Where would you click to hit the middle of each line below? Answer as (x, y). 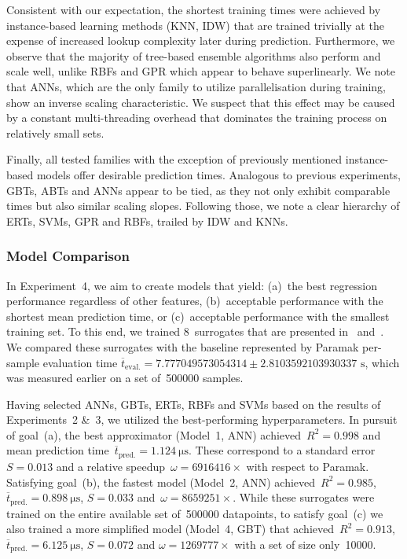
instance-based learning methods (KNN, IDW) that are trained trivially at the (195, 25)
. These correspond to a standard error (282, 450)
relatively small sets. (55, 132)
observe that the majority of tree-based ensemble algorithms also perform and (194, 55)
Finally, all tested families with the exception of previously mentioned (174, 159)
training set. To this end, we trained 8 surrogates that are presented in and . (195, 331)
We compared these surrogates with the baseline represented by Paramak (183, 346)
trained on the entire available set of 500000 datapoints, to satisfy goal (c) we (195, 513)
